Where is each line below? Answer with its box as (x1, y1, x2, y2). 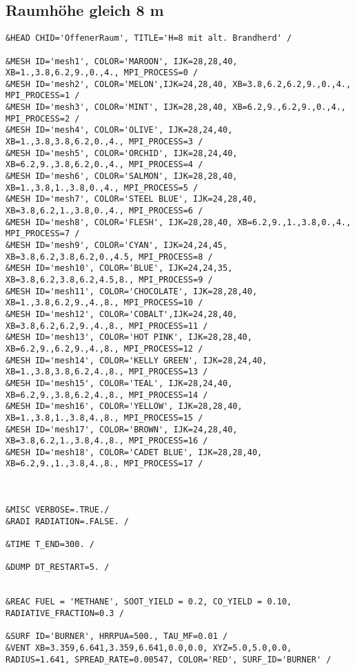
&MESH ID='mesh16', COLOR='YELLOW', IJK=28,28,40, (6, 401, 243, 412)
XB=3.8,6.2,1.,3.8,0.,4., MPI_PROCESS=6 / (6, 206, 203, 216)
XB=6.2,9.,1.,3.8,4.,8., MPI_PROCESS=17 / (6, 459, 203, 469)
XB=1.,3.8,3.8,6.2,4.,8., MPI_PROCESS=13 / (6, 367, 208, 377)
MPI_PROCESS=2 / (6, 113, 80, 124)
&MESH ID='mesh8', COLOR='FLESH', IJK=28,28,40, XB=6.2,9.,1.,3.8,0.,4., (6, 217, 352, 227)
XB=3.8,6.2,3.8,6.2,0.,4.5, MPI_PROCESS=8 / (6, 251, 213, 262)
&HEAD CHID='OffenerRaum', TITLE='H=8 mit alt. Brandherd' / (6, 33, 292, 44)
